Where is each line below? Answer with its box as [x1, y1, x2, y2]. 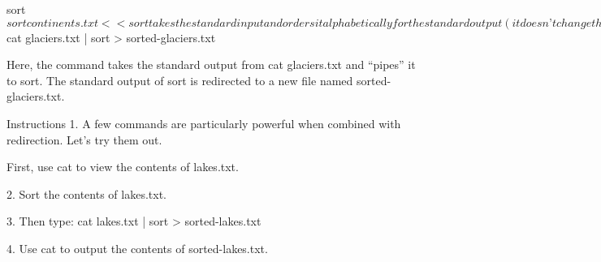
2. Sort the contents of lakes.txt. [6, 185, 166, 202]
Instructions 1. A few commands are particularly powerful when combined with [6, 114, 401, 131]
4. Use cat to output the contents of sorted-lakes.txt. [6, 239, 268, 256]
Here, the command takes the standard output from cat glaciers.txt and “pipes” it [6, 56, 416, 73]
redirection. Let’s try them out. [6, 131, 162, 148]
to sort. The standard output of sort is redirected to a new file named [6, 71, 353, 88]
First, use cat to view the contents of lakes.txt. [6, 158, 239, 175]
